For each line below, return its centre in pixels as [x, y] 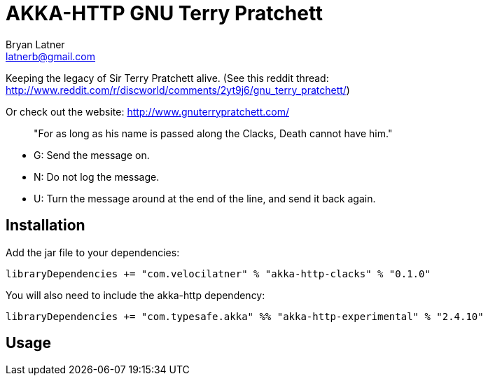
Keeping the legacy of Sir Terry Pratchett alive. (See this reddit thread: [167, 78]
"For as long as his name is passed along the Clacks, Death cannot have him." [213, 133]
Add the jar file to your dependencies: [93, 252]
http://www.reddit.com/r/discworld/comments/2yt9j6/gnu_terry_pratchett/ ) [178, 90]
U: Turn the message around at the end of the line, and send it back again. [205, 198]
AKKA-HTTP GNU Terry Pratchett [165, 13]
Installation [46, 226]
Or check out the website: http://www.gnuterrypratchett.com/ [147, 111]
